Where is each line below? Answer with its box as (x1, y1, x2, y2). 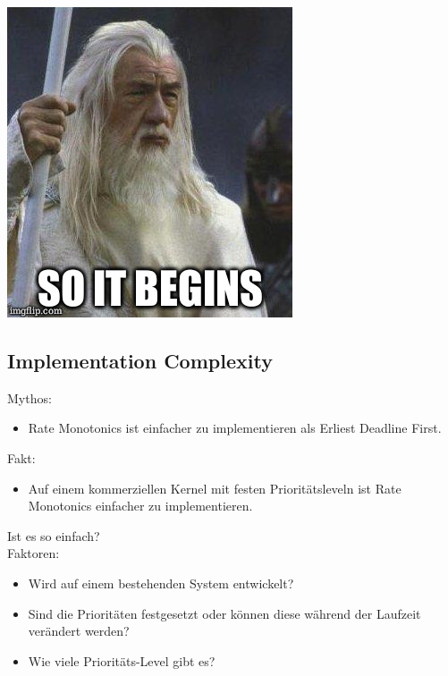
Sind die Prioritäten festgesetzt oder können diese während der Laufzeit (28, 604, 421, 622)
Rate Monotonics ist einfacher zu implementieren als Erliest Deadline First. (28, 418, 442, 437)
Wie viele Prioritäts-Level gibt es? (28, 651, 216, 670)
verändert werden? (28, 621, 130, 640)
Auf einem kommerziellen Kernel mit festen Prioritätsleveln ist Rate (28, 478, 402, 497)
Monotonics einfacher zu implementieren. (28, 496, 253, 515)
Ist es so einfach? (7, 526, 100, 545)
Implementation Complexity (7, 346, 273, 374)
